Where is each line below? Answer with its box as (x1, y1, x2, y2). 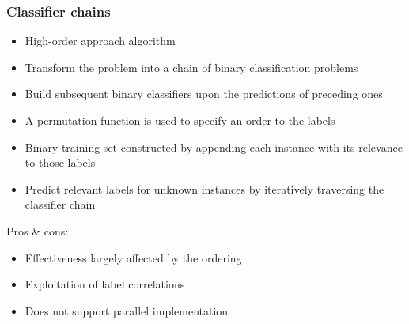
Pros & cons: (6, 222, 69, 239)
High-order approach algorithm (25, 32, 176, 49)
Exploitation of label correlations (25, 276, 185, 292)
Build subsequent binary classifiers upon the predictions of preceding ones (25, 85, 383, 102)
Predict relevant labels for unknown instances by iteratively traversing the (25, 180, 384, 197)
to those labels (25, 154, 96, 171)
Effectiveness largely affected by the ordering (25, 249, 242, 266)
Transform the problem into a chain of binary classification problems (25, 58, 358, 75)
